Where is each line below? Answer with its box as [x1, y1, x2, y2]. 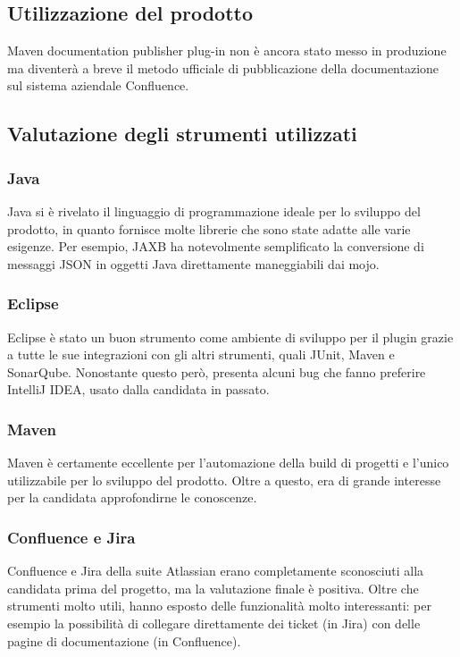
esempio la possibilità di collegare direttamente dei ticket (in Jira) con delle [7, 613, 421, 632]
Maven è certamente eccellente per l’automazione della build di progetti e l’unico [7, 453, 449, 472]
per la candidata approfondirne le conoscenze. [7, 488, 257, 507]
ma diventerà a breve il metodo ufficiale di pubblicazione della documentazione [7, 58, 439, 77]
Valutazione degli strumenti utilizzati [7, 120, 357, 147]
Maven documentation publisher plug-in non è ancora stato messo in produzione [7, 41, 447, 60]
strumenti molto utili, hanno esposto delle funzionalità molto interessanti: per [7, 596, 431, 615]
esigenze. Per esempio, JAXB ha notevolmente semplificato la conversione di [7, 237, 424, 256]
